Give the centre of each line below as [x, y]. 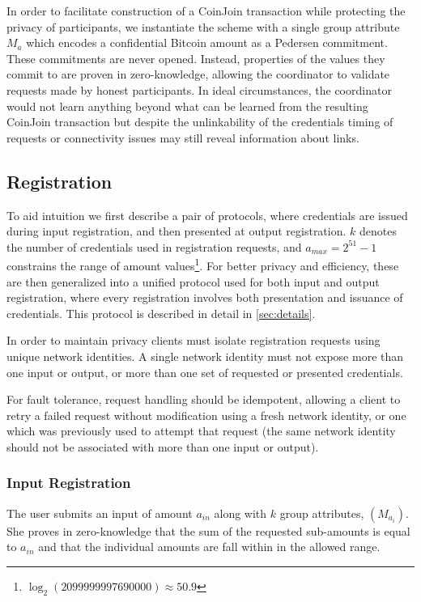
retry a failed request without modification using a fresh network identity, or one [206, 415]
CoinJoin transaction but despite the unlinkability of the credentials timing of [200, 122]
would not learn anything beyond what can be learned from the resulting [187, 106]
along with [240, 513]
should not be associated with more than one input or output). [163, 446]
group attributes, [322, 513]
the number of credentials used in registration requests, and [154, 246]
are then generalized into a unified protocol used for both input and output [193, 281]
